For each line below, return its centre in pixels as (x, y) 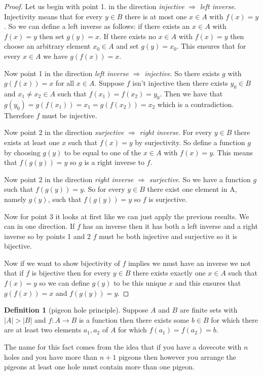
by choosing (22, 152)
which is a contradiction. (196, 104)
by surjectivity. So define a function (190, 142)
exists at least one (32, 142)
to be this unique (140, 283)
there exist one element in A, (192, 189)
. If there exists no (128, 36)
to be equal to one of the (103, 152)
